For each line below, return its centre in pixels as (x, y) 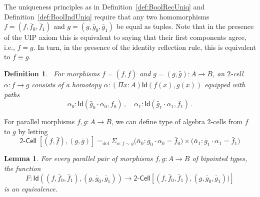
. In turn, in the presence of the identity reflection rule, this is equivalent (144, 47)
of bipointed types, (220, 158)
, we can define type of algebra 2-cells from (177, 121)
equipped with (225, 84)
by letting (33, 131)
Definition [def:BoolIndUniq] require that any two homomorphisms (107, 16)
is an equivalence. (31, 188)
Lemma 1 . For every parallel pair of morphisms (78, 158)
